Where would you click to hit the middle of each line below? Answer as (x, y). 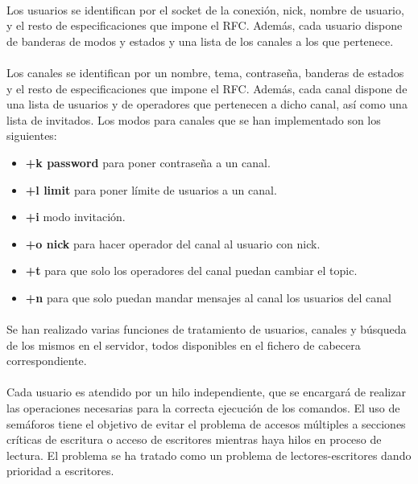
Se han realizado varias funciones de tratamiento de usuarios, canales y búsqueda (207, 329)
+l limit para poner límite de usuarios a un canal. (151, 189)
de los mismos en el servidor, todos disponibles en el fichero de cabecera (184, 345)
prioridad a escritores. (60, 471)
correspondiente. (47, 361)
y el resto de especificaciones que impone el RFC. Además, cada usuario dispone (205, 25)
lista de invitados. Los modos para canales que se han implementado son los (194, 119)
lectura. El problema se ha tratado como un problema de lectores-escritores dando (209, 455)
